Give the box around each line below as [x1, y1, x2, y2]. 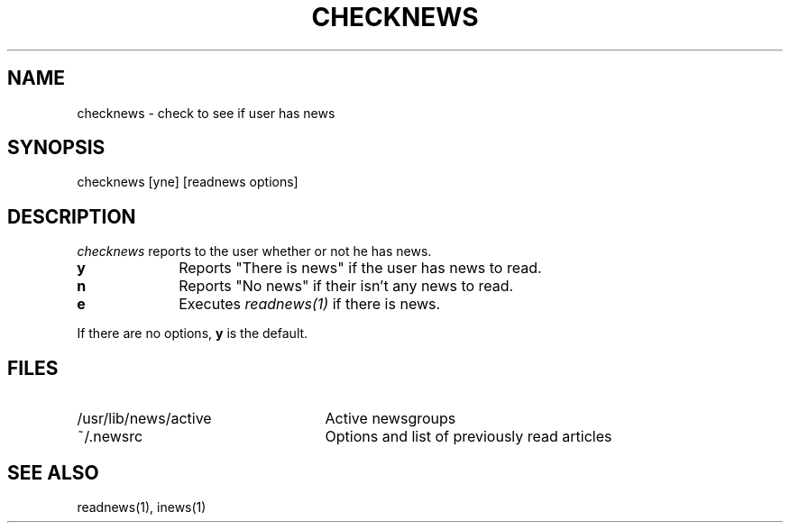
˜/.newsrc [77, 427, 143, 446]
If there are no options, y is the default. [77, 325, 308, 342]
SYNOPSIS [7, 136, 106, 160]
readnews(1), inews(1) [77, 498, 207, 515]
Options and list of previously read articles [325, 427, 612, 446]
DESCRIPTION [7, 205, 136, 228]
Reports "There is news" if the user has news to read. [179, 259, 542, 278]
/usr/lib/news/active [77, 409, 212, 428]
